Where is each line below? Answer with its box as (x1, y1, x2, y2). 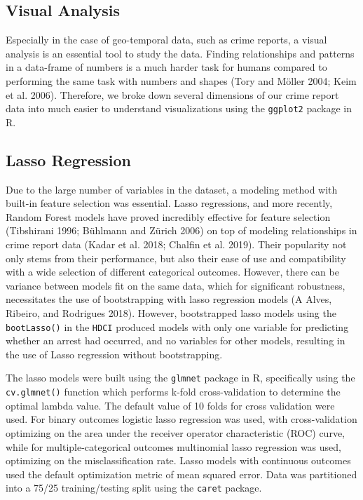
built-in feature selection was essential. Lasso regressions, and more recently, (6, 196, 333, 210)
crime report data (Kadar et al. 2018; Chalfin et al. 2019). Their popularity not (6, 237, 347, 251)
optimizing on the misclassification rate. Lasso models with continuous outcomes (6, 453, 351, 468)
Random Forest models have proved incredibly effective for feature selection (6, 209, 331, 224)
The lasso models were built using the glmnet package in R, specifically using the (6, 370, 355, 385)
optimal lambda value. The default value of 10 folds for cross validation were (6, 398, 335, 412)
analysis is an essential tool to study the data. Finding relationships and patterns (6, 46, 355, 60)
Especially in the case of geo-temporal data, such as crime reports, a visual (6, 32, 327, 47)
